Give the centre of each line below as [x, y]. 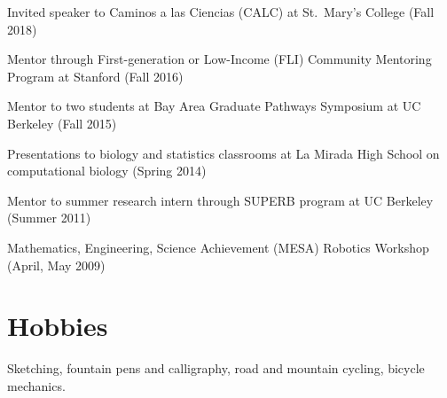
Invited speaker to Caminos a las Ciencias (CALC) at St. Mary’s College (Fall [221, 12]
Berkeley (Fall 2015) [62, 123]
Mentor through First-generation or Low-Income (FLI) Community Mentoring [220, 59]
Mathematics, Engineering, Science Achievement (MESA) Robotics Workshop [218, 247]
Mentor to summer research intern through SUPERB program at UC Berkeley [220, 200]
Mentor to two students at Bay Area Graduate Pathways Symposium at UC [214, 106]
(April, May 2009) [56, 265]
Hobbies [58, 326]
